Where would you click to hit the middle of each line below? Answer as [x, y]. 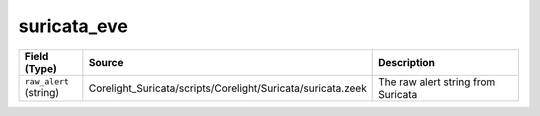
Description [406, 62]
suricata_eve [73, 26]
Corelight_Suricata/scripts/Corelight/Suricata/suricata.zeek [227, 88]
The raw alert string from [437, 82]
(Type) [40, 68]
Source [106, 62]
